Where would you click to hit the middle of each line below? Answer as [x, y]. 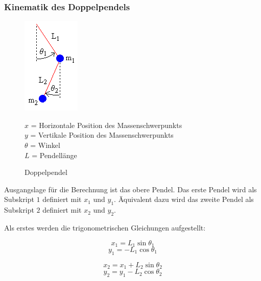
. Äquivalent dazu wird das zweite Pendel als [184, 199]
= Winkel [45, 145]
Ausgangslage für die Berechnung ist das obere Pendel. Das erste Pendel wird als [130, 189]
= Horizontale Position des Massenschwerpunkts [106, 125]
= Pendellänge [54, 155]
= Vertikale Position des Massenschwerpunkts [102, 135]
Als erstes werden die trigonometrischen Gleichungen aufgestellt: [105, 227]
